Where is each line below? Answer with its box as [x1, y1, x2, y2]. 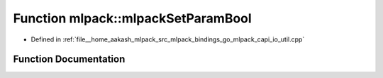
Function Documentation [13, 53, 126, 65]
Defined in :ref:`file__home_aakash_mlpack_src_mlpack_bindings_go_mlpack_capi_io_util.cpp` [30, 35, 305, 44]
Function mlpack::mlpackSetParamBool [13, 11, 252, 26]
